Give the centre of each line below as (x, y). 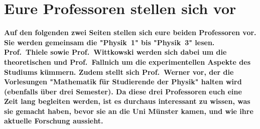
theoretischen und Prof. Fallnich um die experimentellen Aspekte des (127, 61)
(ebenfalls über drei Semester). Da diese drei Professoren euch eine (123, 91)
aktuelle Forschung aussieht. (54, 121)
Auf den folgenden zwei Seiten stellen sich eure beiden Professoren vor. (130, 32)
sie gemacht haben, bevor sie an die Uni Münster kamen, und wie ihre (129, 111)
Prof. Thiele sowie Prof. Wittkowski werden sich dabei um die (115, 52)
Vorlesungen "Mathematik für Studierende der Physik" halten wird (123, 82)
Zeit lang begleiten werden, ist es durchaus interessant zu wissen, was (127, 101)
